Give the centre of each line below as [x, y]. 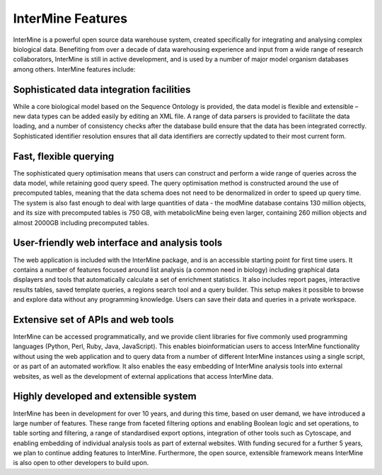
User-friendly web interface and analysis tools [118, 243]
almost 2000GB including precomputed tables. [81, 222]
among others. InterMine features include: [74, 69]
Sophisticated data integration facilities [102, 90]
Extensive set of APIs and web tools [93, 320]
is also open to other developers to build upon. [81, 463]
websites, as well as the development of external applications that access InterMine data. [143, 376]
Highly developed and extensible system [105, 396]
